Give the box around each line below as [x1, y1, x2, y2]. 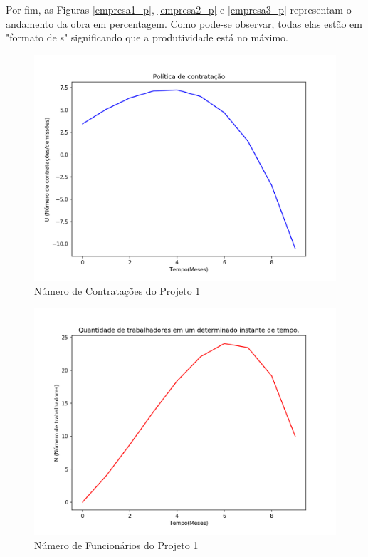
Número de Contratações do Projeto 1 [34, 283, 201, 298]
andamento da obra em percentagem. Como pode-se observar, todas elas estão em [6, 16, 362, 31]
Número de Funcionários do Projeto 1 [34, 537, 199, 552]
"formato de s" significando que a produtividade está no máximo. [6, 30, 288, 45]
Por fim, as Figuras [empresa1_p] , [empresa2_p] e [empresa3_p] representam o [6, 2, 352, 16]
